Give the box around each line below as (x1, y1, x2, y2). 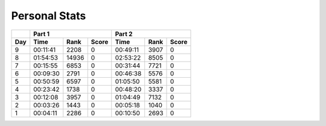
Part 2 (115, 30, 133, 38)
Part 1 (33, 30, 50, 38)
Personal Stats (11, 9, 86, 22)
